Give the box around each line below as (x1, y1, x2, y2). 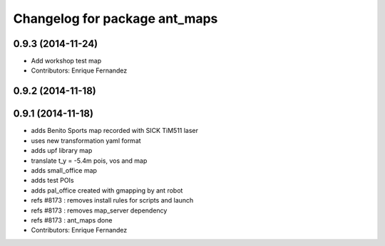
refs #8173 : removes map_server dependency (31, 206, 168, 215)
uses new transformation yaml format (31, 136, 142, 145)
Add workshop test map (31, 57, 102, 65)
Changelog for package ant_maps (13, 11, 218, 26)
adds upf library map (31, 146, 93, 155)
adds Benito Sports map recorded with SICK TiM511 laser (31, 127, 199, 135)
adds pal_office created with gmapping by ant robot (31, 186, 183, 195)
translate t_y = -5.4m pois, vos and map (31, 156, 148, 165)
